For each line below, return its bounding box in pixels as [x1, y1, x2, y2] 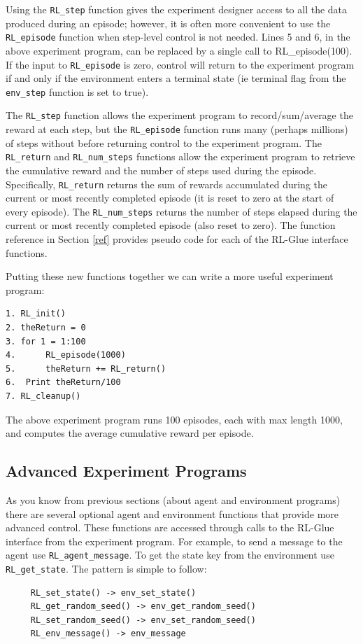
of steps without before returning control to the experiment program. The [6, 135, 322, 150]
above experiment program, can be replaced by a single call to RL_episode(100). [6, 43, 353, 57]
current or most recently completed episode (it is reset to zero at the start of [6, 190, 334, 205]
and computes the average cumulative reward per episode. [6, 426, 254, 440]
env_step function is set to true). [6, 84, 149, 99]
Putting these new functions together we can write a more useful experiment [6, 269, 334, 283]
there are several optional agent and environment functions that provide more [6, 506, 339, 521]
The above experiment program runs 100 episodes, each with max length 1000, [6, 412, 343, 426]
